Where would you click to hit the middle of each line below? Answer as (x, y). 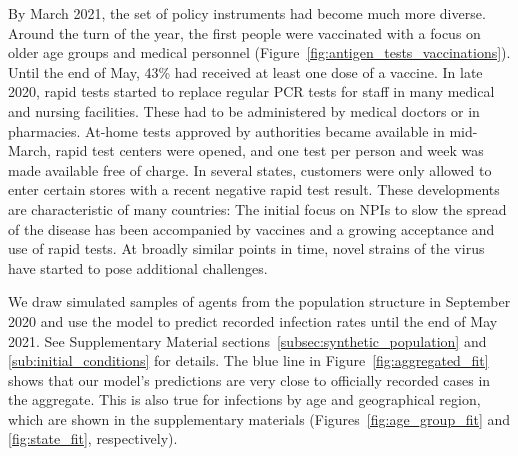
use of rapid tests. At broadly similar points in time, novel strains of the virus (246, 248)
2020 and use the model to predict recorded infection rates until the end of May (253, 320)
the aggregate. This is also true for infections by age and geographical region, (244, 399)
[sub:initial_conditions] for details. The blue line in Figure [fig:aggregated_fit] (248, 360)
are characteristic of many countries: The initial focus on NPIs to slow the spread (257, 208)
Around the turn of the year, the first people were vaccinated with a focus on (244, 32)
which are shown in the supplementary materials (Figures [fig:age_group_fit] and (259, 418)
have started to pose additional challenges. (138, 267)
